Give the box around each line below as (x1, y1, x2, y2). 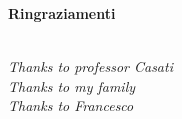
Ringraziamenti (8, 3, 116, 23)
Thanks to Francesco (8, 95, 134, 116)
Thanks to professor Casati (8, 56, 173, 77)
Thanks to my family (8, 75, 136, 96)
